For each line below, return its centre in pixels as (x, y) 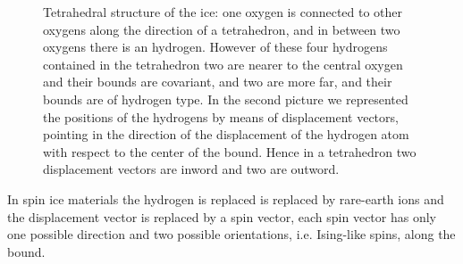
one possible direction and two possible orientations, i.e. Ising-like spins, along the (231, 234)
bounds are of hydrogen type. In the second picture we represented (226, 99)
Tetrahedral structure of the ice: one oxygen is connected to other (223, 12)
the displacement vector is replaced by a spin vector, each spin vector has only (222, 216)
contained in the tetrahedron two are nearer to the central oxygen (223, 64)
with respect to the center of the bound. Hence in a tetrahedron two (230, 151)
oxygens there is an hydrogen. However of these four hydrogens (215, 47)
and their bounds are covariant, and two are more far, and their (218, 82)
